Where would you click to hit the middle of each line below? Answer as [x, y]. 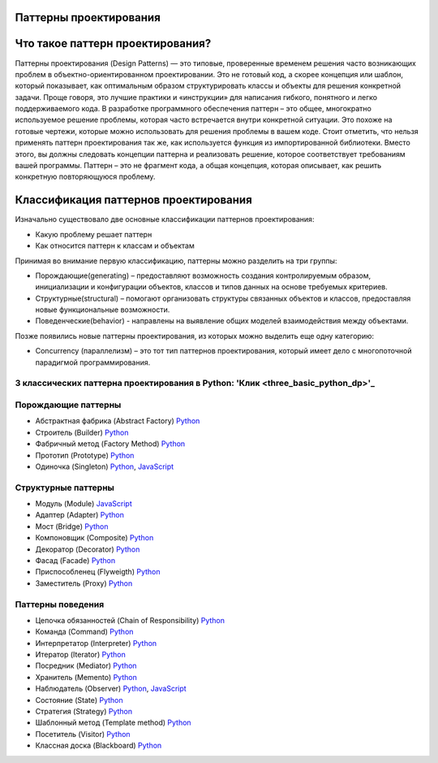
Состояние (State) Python [79, 700]
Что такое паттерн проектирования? [113, 43]
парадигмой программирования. [93, 362]
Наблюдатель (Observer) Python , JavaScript [111, 689]
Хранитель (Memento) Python [86, 677]
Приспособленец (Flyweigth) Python [98, 572]
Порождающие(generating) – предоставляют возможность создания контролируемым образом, [203, 275]
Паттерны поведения [60, 604]
